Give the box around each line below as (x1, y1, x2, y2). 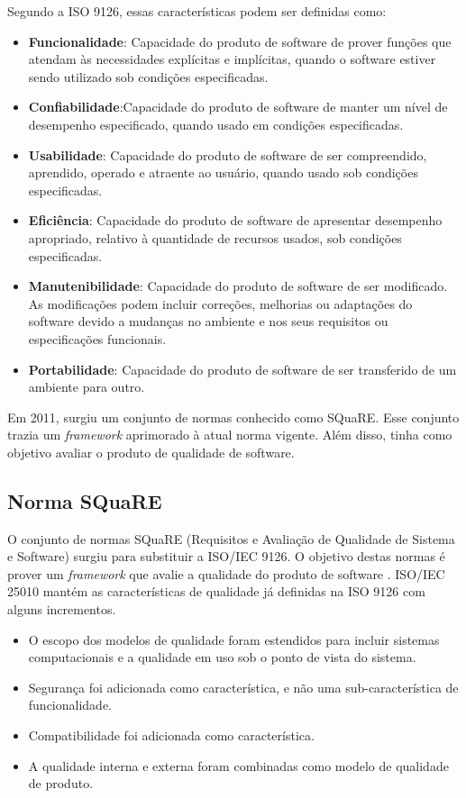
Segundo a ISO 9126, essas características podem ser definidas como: (7, 2, 387, 20)
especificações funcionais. (28, 329, 167, 348)
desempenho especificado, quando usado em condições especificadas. (28, 114, 404, 133)
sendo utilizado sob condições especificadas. (28, 67, 269, 86)
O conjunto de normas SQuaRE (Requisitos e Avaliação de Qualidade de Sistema (7, 529, 455, 548)
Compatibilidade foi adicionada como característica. (28, 726, 315, 745)
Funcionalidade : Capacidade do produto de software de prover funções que (28, 32, 452, 50)
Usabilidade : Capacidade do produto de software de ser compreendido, (28, 145, 427, 164)
